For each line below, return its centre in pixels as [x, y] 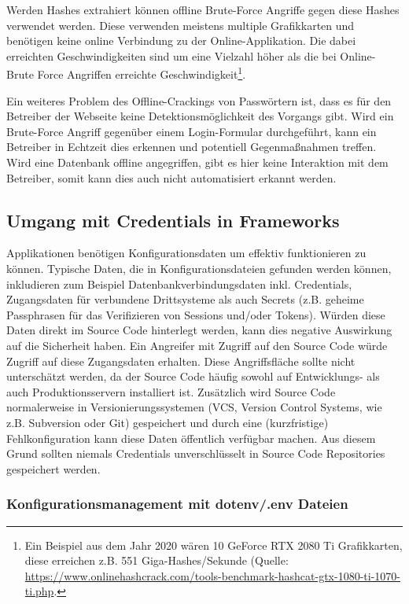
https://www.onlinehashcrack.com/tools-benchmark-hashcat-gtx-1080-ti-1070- [212, 575]
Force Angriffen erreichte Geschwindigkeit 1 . [142, 73]
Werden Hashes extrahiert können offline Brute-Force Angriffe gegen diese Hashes [203, 9]
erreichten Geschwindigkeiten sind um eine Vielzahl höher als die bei [171, 55]
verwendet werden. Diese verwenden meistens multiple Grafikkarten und [181, 25]
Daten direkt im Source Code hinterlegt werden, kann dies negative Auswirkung [199, 330]
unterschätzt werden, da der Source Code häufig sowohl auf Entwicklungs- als [193, 376]
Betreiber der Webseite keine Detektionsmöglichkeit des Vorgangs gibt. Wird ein [200, 116]
